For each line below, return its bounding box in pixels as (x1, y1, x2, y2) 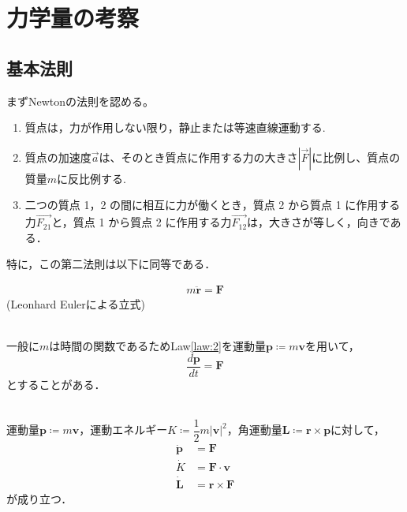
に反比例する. (57, 170, 126, 186)
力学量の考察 (6, 2, 140, 34)
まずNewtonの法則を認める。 (6, 92, 155, 109)
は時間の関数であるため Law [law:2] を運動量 (49, 338, 266, 354)
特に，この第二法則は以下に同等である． (6, 256, 216, 272)
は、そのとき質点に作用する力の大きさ (99, 148, 298, 165)
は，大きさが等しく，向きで (247, 214, 390, 230)
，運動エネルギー (79, 421, 168, 438)
